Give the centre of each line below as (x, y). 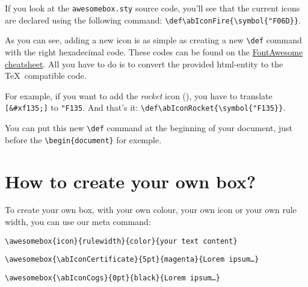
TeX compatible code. (46, 76)
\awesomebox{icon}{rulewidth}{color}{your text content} (121, 241)
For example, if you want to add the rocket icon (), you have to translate (139, 95)
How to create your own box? (131, 181)
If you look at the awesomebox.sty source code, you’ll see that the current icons (152, 8)
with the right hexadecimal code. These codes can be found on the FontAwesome (154, 51)
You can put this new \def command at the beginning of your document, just (149, 128)
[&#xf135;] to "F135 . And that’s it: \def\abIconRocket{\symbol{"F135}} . (145, 107)
